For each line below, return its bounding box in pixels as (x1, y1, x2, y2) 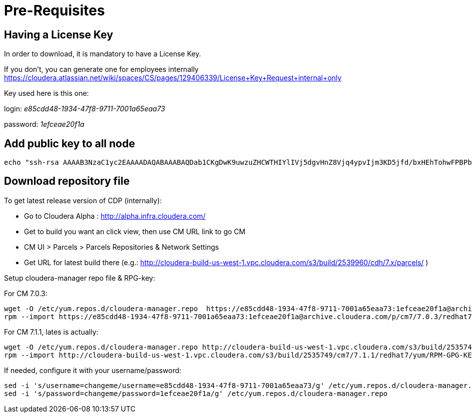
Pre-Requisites (4, 2, 105, 19)
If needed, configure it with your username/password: (4, 366, 181, 375)
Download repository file (4, 175, 130, 188)
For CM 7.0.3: (4, 289, 47, 298)
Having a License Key (4, 28, 113, 41)
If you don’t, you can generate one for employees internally (4, 65, 199, 74)
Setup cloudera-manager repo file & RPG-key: (4, 273, 155, 282)
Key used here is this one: (4, 89, 89, 98)
